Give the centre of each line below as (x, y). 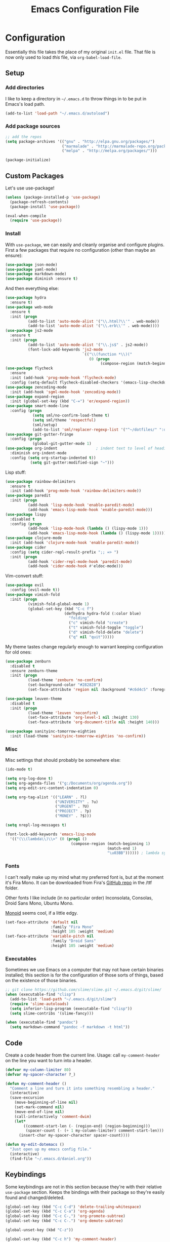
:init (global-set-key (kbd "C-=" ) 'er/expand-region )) (70, 401)
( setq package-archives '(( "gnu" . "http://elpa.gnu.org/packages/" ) (80, 141)
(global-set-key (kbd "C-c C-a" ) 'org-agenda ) (55, 1212)
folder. (12, 888)
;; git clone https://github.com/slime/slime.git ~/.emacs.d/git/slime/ (83, 990)
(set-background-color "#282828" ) (64, 685)
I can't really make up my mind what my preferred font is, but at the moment (84, 877)
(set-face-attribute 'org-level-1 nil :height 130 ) (83, 718)
